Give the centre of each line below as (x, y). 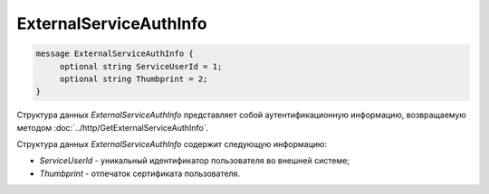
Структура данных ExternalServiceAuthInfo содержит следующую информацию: (172, 144)
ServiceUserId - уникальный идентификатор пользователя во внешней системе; (195, 161)
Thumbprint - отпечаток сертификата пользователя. (139, 173)
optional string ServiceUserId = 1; (141, 66)
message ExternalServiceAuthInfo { (115, 54)
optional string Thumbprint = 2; (134, 79)
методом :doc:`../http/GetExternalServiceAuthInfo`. (113, 127)
